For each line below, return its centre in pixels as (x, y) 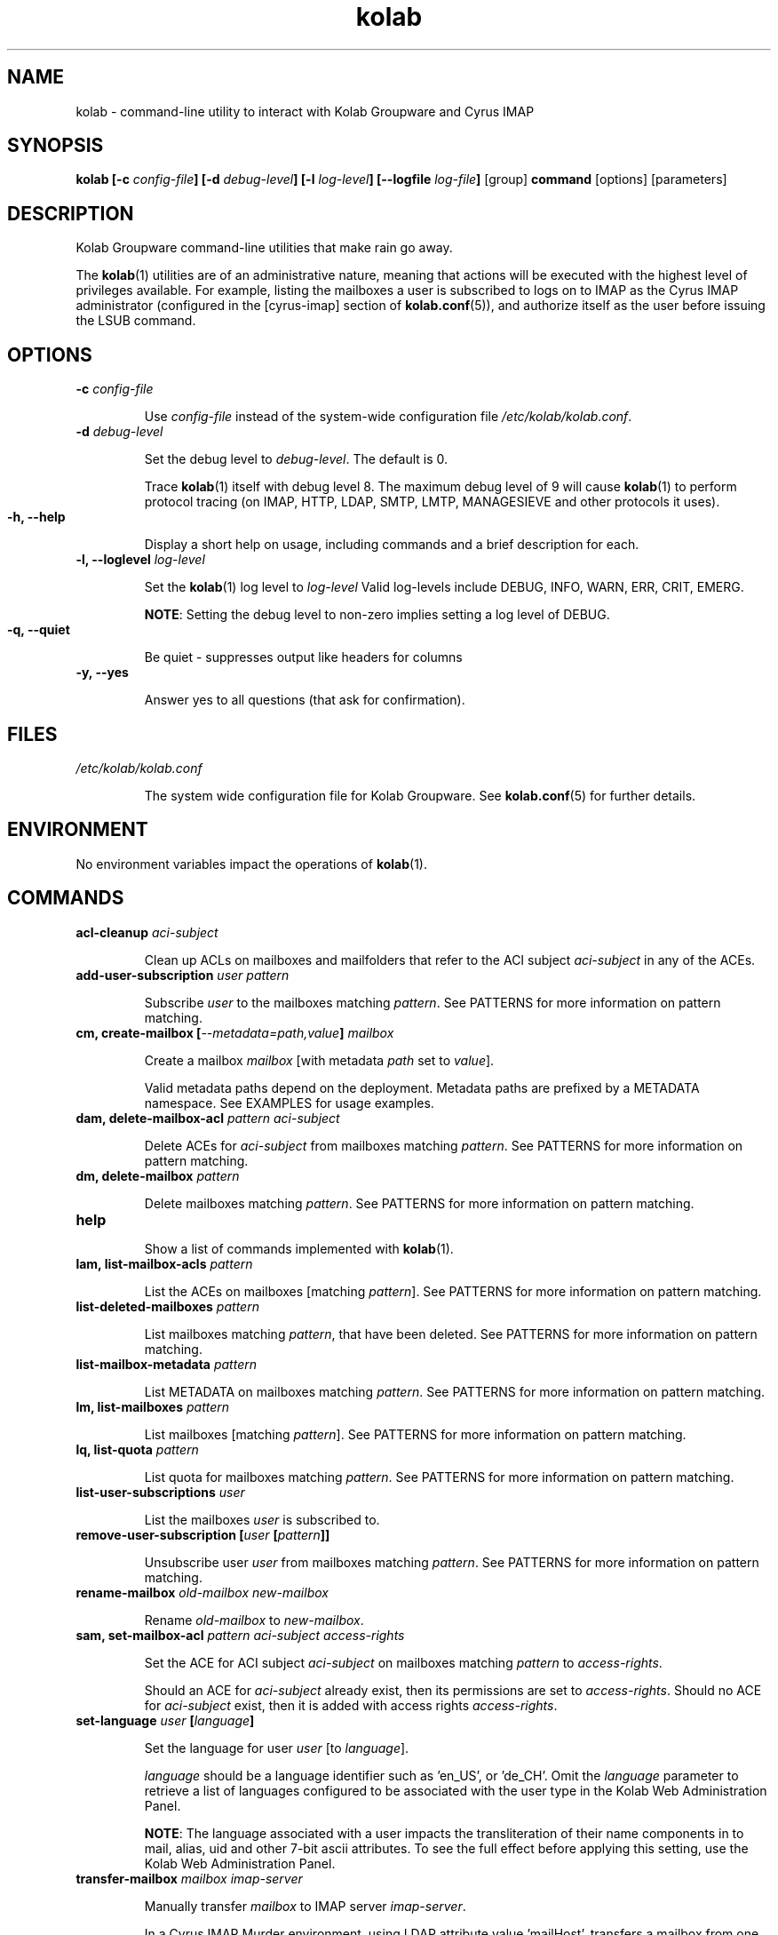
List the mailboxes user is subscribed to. (262, 1519)
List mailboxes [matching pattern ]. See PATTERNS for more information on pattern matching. (415, 1434)
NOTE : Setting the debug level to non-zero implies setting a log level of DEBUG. (377, 615)
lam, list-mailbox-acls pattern (164, 1263)
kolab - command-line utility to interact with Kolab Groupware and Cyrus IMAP (305, 111)
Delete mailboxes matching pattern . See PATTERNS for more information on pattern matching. (419, 1203)
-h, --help (36, 517)
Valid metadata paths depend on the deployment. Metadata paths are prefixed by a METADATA (422, 1087)
